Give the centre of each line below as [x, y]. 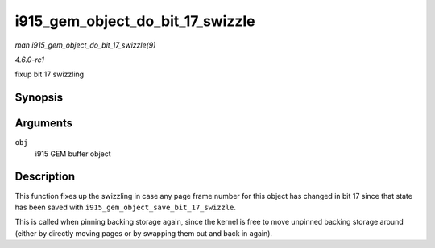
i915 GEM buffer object [73, 154]
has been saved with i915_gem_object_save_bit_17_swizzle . [126, 207]
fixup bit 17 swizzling [50, 74]
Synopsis [39, 98]
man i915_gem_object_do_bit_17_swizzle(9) [85, 45]
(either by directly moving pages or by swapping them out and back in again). [144, 233]
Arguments [44, 124]
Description [45, 177]
